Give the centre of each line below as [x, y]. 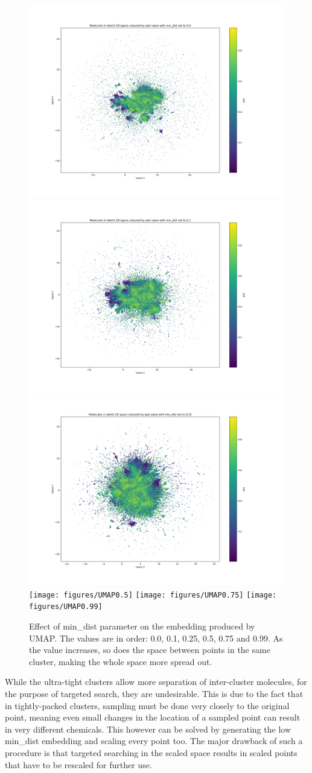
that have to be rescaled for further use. [78, 764]
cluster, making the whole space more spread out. [121, 661]
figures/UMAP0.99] [66, 607]
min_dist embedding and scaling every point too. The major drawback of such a [154, 741]
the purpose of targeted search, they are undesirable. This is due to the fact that [154, 694]
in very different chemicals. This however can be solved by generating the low [148, 729]
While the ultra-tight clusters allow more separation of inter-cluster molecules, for [156, 682]
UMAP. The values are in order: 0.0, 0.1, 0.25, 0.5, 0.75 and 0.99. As [156, 638]
